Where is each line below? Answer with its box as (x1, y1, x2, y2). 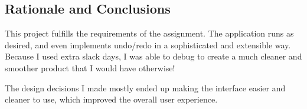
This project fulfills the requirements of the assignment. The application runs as (5, 27, 294, 39)
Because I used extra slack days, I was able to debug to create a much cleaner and (5, 50, 302, 62)
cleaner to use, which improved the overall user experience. (5, 93, 218, 105)
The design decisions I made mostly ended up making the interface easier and (5, 81, 286, 94)
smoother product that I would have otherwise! (5, 61, 175, 74)
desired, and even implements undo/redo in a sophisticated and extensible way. (5, 38, 291, 51)
